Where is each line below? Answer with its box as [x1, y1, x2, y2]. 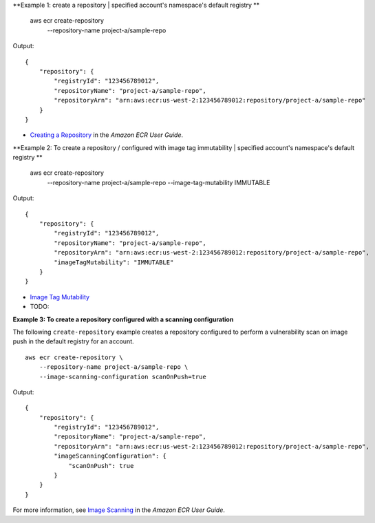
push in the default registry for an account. [12, 337, 134, 345]
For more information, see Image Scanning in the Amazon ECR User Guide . [12, 506, 225, 514]
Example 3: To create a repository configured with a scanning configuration [12, 315, 234, 323]
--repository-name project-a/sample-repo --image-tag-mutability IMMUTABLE [47, 178, 270, 186]
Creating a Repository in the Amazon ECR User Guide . [30, 131, 184, 139]
